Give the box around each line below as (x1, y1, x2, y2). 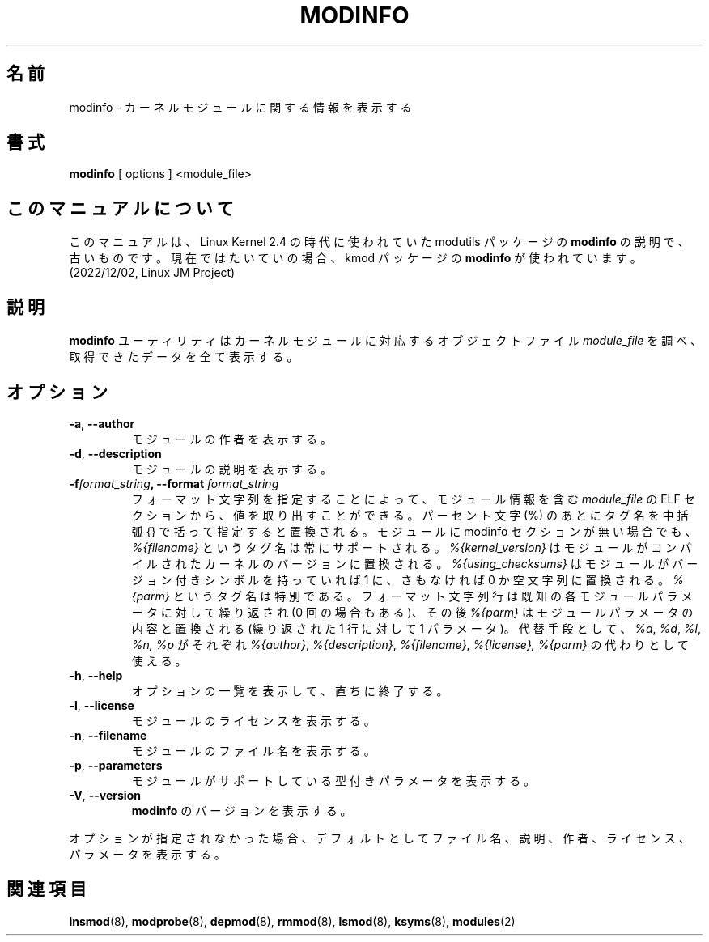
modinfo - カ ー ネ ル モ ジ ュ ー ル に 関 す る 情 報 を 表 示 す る (69, 100, 412, 114)
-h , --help (69, 668, 123, 682)
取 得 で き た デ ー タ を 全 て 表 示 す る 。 (69, 350, 299, 364)
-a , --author (69, 416, 135, 431)
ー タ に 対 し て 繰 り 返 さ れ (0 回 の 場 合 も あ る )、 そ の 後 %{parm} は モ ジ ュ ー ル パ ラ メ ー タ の (131, 605, 694, 619)
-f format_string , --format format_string (69, 476, 279, 490)
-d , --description (69, 446, 162, 460)
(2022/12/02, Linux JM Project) (69, 265, 236, 280)
